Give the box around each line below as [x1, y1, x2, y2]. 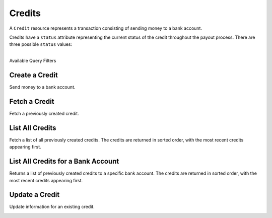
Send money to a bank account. [9, 84, 76, 90]
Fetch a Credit [9, 97, 54, 106]
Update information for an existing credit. [9, 204, 95, 210]
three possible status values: [9, 41, 73, 47]
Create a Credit [9, 70, 58, 79]
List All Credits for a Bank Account [9, 157, 119, 166]
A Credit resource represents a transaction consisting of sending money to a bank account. [9, 25, 202, 31]
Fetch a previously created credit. [9, 110, 79, 116]
